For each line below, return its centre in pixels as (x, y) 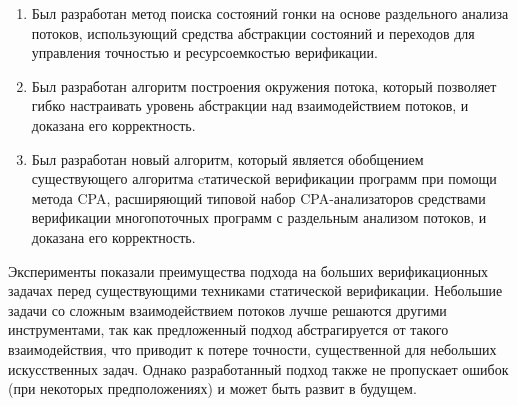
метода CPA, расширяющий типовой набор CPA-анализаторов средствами (258, 197)
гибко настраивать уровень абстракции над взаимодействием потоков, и (250, 105)
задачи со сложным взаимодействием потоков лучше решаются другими (227, 309)
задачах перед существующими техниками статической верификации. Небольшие (255, 290)
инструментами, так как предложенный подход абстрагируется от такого (228, 329)
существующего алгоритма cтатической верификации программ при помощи (264, 178)
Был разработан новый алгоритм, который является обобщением (227, 158)
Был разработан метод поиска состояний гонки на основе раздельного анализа (270, 13)
